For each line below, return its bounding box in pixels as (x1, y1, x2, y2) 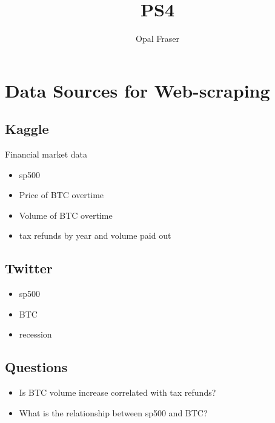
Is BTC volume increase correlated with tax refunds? (19, 386, 216, 399)
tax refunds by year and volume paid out (19, 229, 171, 242)
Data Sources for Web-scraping (5, 78, 270, 102)
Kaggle (5, 119, 49, 138)
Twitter (5, 259, 53, 278)
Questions (5, 358, 68, 376)
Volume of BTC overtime (19, 208, 113, 221)
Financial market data (5, 148, 87, 161)
